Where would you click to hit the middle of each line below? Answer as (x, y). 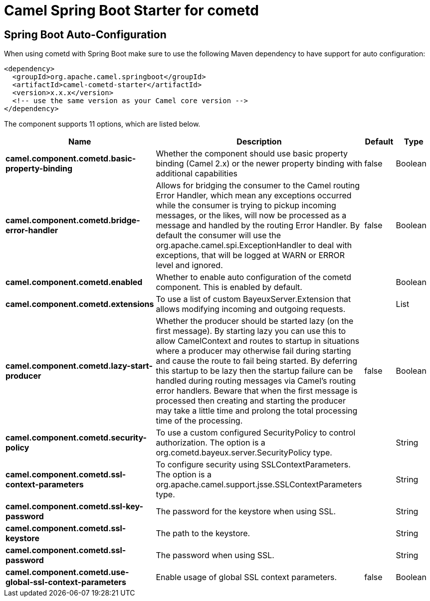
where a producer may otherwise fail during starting (253, 351)
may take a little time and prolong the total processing (257, 411)
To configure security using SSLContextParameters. (253, 465)
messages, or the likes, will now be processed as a (251, 216)
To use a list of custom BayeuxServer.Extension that (253, 299)
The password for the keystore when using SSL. (246, 512)
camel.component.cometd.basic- (71, 159)
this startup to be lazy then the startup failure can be (254, 371)
